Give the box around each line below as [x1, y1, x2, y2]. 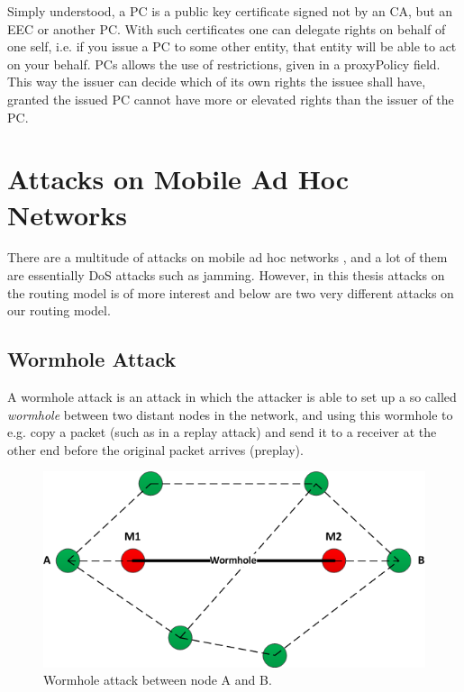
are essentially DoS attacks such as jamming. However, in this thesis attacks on [7, 266, 445, 285]
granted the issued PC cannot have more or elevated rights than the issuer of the [7, 89, 454, 108]
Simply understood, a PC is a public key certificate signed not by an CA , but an [7, 2, 453, 20]
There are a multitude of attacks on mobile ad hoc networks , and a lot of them [7, 248, 448, 267]
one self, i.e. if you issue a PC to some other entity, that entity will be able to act [7, 37, 457, 56]
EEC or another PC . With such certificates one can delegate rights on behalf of [7, 19, 446, 38]
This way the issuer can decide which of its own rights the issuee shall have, [7, 72, 426, 91]
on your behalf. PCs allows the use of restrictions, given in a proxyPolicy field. [7, 54, 441, 73]
